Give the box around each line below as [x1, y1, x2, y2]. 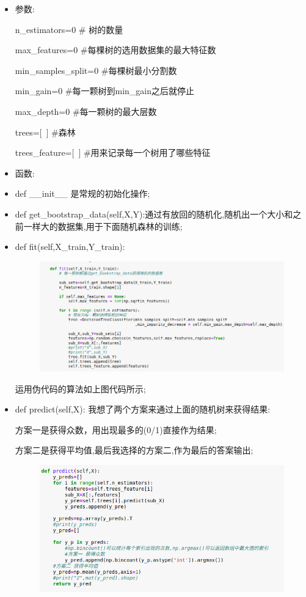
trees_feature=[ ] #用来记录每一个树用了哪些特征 [15, 146, 211, 159]
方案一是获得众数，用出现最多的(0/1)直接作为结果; [15, 423, 217, 436]
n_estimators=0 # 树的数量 [15, 23, 123, 35]
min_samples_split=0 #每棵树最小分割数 [15, 64, 177, 76]
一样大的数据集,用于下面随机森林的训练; [23, 219, 183, 232]
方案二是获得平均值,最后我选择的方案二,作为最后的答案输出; [15, 444, 253, 456]
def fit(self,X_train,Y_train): [15, 240, 125, 253]
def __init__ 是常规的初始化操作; [15, 187, 150, 200]
